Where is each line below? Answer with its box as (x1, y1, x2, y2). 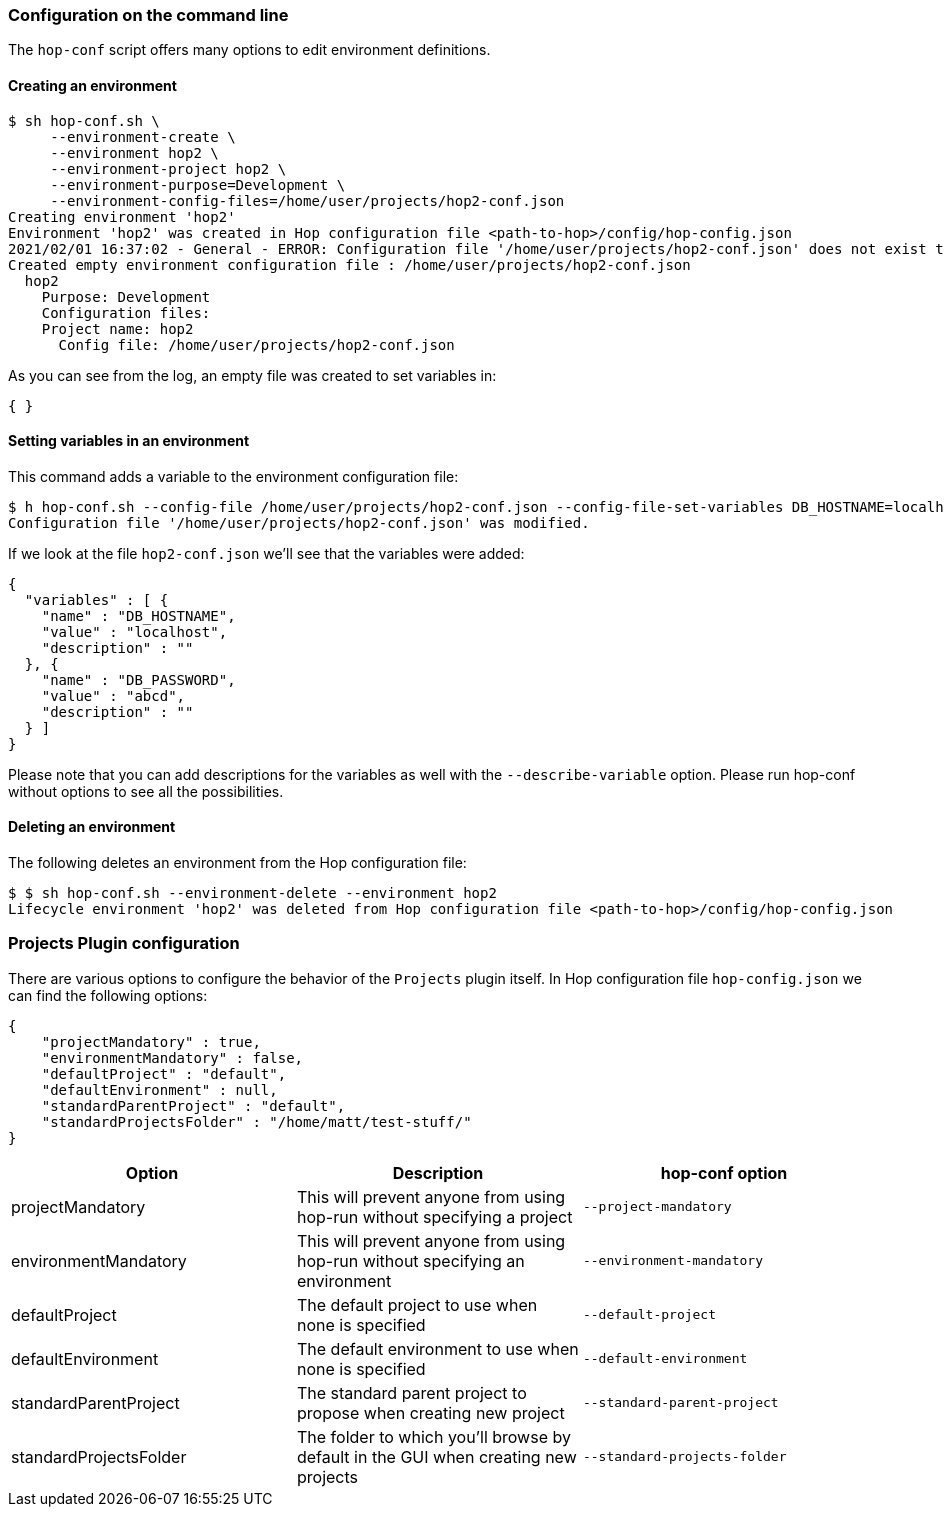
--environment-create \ (50, 128, 236, 145)
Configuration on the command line (8, 5, 289, 25)
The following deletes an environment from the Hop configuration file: (8, 854, 467, 872)
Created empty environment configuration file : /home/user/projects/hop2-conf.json (8, 256, 691, 273)
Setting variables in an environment (8, 432, 250, 450)
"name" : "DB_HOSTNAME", (41, 607, 236, 624)
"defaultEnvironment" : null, (41, 1081, 278, 1098)
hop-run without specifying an (296, 1250, 525, 1271)
